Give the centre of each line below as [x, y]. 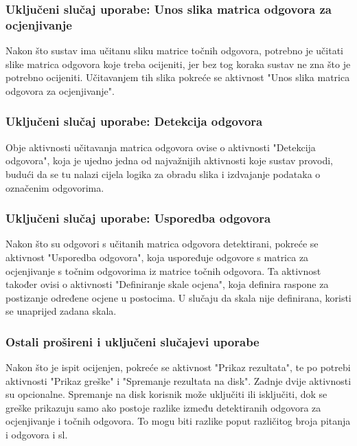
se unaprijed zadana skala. [61, 311]
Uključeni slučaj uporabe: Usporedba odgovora [138, 218]
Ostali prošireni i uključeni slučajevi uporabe [133, 341]
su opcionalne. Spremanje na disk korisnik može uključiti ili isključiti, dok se [166, 394]
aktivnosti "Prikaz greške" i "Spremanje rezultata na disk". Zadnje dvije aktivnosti [178, 380]
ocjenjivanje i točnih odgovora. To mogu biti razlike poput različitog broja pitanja [178, 421]
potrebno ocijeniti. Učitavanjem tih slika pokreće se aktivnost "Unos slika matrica [178, 77]
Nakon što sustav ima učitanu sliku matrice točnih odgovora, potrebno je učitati [174, 51]
